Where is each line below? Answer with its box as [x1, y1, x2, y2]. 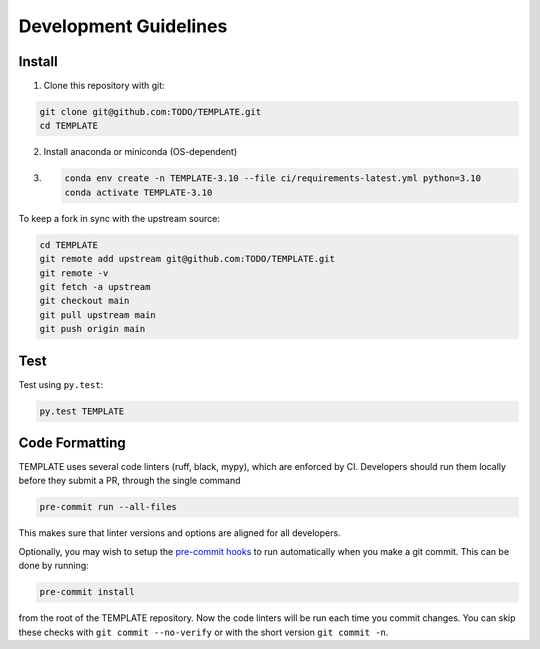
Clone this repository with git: [43, 80, 165, 92]
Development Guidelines [18, 15, 228, 37]
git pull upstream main [39, 309, 157, 320]
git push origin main [39, 323, 146, 335]
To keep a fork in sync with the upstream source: [18, 212, 220, 224]
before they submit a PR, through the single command [18, 475, 241, 487]
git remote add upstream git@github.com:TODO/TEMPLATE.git [39, 253, 335, 265]
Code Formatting [18, 435, 126, 451]
